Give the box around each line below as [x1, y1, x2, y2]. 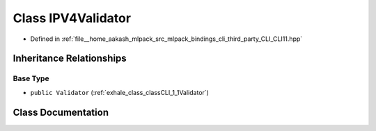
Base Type [13, 73, 49, 83]
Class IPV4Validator [13, 10, 132, 26]
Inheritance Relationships [13, 53, 127, 64]
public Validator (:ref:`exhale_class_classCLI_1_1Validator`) [30, 88, 209, 96]
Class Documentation [13, 106, 109, 118]
